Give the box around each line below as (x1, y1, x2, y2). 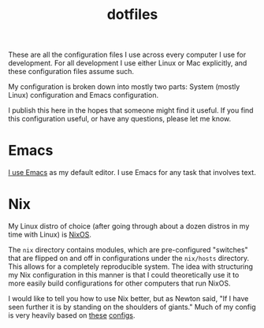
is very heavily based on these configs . (8, 311, 136, 320)
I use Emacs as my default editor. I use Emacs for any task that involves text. (8, 168, 256, 177)
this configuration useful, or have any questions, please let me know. (8, 114, 231, 124)
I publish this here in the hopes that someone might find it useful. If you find (8, 106, 254, 115)
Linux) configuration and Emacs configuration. (8, 91, 159, 100)
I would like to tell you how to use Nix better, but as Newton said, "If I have (8, 294, 249, 304)
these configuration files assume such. (8, 67, 135, 76)
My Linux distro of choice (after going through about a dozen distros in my (8, 222, 250, 231)
